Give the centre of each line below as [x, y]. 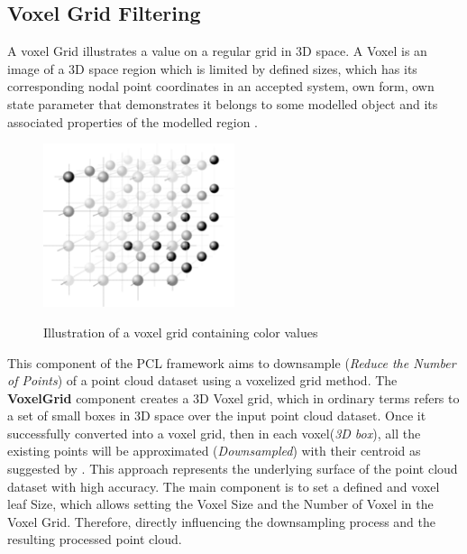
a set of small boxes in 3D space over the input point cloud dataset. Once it [217, 415]
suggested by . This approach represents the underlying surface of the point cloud [233, 469]
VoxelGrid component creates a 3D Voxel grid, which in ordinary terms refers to [233, 397]
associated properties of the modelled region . [133, 121]
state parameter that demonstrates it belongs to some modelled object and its [223, 103]
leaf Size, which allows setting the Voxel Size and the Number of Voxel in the [220, 504]
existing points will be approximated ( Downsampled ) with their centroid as [214, 451]
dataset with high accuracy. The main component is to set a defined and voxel [224, 486]
